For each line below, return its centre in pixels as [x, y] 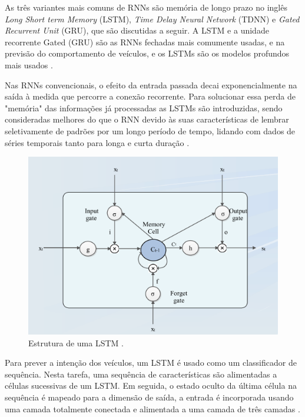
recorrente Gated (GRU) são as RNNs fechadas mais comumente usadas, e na [145, 42]
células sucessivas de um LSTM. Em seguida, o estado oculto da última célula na [151, 385]
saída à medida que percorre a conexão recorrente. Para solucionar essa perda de [150, 96]
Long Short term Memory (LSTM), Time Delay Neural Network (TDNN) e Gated [152, 19]
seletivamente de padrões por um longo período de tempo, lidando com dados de [150, 130]
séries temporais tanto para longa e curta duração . [97, 142]
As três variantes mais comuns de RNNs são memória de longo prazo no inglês [146, 7]
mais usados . [29, 64]
